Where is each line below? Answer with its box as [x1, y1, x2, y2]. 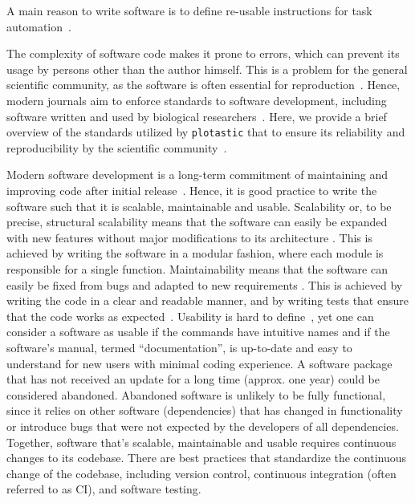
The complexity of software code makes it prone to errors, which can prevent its [6, 45, 400, 62]
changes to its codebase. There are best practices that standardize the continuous [6, 449, 407, 466]
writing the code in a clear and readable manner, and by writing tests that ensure [6, 292, 409, 309]
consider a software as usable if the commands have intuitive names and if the [6, 323, 390, 340]
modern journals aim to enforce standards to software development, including [6, 91, 387, 108]
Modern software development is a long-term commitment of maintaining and [6, 166, 389, 183]
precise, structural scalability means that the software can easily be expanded [6, 213, 388, 230]
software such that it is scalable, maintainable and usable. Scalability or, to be [6, 197, 392, 214]
